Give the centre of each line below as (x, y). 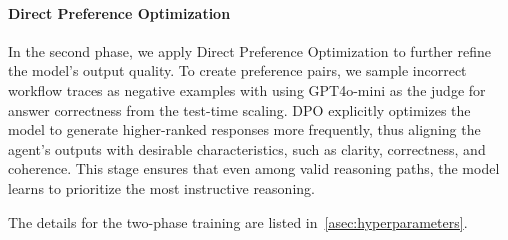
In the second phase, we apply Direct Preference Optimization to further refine (249, 50)
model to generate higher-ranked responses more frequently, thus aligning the (244, 129)
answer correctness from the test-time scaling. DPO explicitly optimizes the (239, 109)
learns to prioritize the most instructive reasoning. (161, 187)
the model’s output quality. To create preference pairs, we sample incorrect (237, 70)
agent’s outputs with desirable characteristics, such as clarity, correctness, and (247, 148)
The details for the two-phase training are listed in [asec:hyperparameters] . (238, 221)
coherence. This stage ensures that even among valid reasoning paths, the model (254, 168)
